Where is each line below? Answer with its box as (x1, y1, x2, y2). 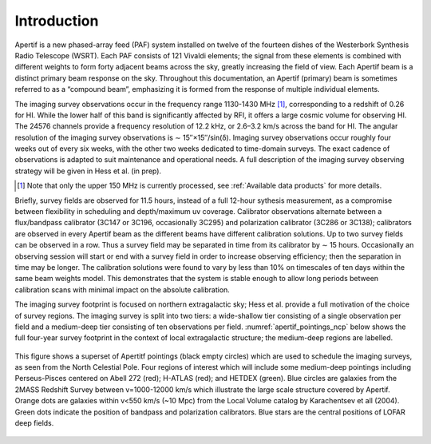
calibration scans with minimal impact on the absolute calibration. (14, 284, 231, 295)
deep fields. (14, 418, 54, 428)
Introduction (14, 12, 99, 30)
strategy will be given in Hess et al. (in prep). (14, 166, 162, 176)
